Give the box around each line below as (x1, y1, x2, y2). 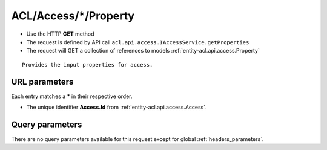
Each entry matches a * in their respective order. (11, 93, 133, 100)
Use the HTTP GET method (26, 30, 94, 37)
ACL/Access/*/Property (11, 9, 135, 22)
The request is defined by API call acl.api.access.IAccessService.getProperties (26, 38, 249, 45)
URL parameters (11, 76, 74, 87)
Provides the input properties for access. (22, 61, 153, 68)
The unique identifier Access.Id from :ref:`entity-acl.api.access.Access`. (26, 103, 207, 111)
